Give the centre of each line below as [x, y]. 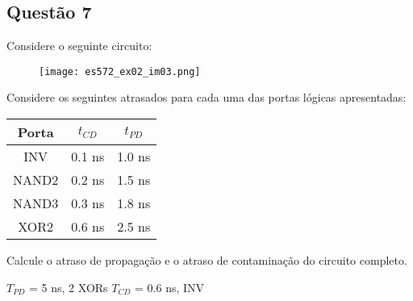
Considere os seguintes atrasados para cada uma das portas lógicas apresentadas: [206, 97]
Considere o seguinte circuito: [79, 46]
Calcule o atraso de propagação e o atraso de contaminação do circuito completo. [207, 260]
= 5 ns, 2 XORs [69, 287]
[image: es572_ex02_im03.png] [120, 71]
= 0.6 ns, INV [170, 287]
